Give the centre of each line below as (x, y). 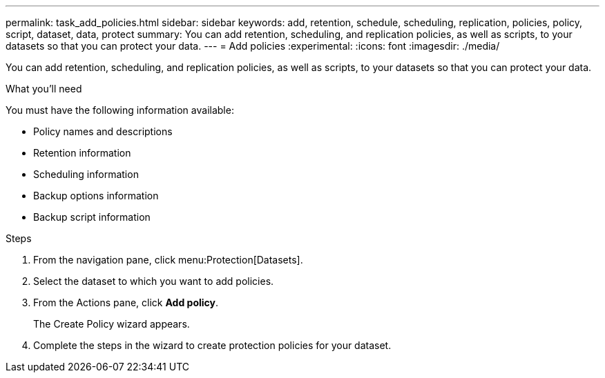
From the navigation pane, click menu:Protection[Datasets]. (168, 260)
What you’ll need (44, 89)
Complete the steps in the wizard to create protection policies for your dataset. (212, 345)
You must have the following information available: (120, 110)
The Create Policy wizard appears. (112, 324)
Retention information (82, 153)
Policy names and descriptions (103, 131)
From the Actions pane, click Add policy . (126, 302)
